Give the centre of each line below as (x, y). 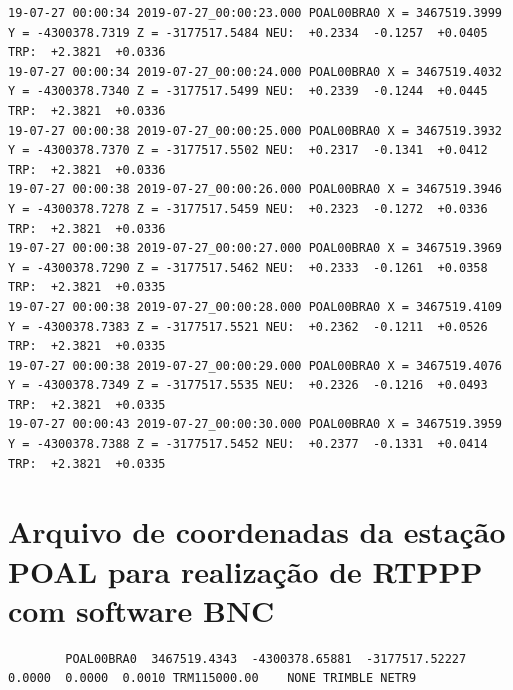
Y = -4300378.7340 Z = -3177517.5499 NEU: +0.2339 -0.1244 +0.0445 (248, 91)
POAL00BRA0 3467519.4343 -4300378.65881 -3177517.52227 (266, 658)
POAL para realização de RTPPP (245, 570)
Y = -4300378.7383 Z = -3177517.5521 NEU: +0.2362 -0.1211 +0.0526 (248, 326)
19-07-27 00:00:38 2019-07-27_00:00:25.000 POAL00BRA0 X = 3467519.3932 (255, 130)
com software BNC (141, 609)
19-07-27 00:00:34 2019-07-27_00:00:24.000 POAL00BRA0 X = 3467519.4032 (255, 71)
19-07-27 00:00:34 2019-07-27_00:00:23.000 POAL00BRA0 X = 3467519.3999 (255, 13)
